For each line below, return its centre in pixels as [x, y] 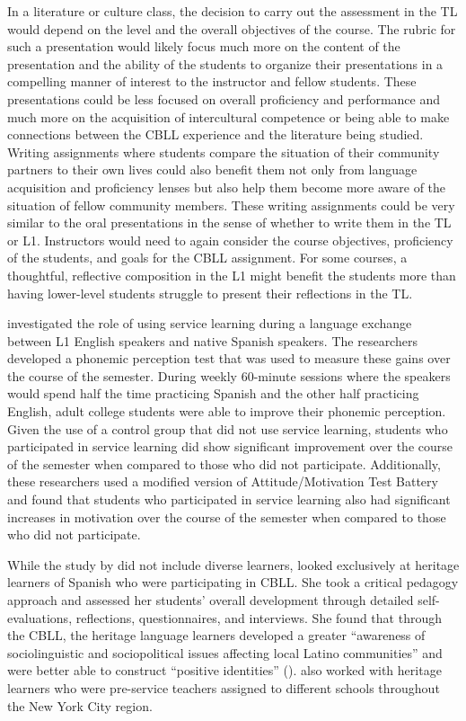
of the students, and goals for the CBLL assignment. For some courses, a [207, 258]
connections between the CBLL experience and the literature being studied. [215, 134]
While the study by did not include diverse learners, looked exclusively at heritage [233, 564]
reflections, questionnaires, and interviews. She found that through [259, 617]
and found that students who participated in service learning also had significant [229, 499]
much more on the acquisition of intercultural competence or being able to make [229, 116]
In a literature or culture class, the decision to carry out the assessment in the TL [233, 11]
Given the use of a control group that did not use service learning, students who [228, 428]
